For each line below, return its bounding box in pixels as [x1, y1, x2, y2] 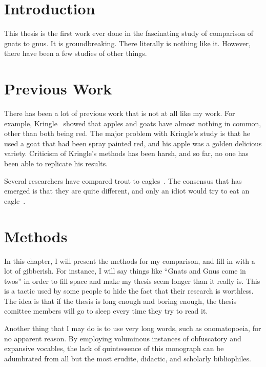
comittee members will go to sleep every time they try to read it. [4, 305, 208, 316]
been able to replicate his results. [4, 158, 108, 168]
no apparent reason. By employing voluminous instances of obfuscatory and [4, 333, 241, 343]
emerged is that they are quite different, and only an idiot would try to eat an [4, 185, 250, 196]
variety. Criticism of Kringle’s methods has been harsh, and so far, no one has [4, 148, 249, 159]
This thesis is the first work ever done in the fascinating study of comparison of [4, 28, 254, 38]
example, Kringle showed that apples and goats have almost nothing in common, [4, 118, 261, 128]
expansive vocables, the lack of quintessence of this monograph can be [4, 343, 224, 354]
